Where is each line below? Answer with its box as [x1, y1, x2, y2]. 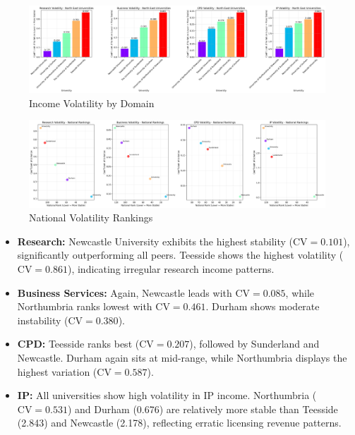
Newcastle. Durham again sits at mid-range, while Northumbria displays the [17, 350, 347, 364]
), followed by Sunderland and [189, 336, 320, 351]
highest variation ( [17, 364, 97, 379]
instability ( [17, 312, 68, 327]
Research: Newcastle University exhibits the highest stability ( [17, 233, 293, 248]
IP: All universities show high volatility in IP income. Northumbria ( [17, 388, 317, 403]
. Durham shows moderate [205, 299, 320, 314]
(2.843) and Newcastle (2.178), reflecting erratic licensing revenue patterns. [17, 415, 342, 430]
